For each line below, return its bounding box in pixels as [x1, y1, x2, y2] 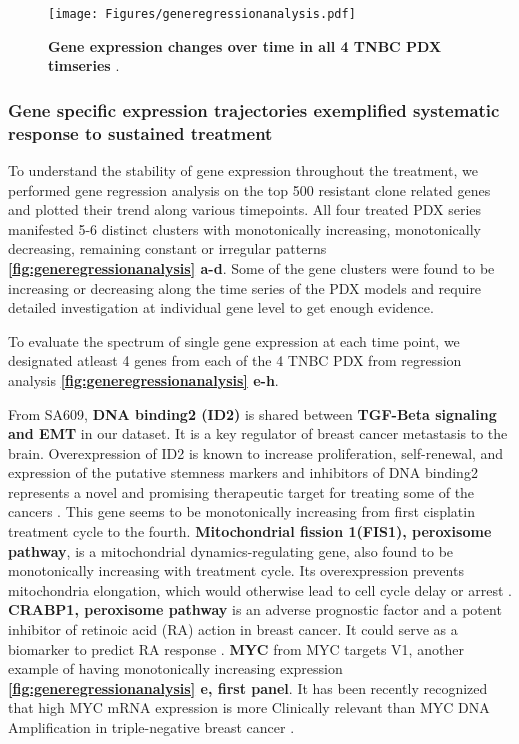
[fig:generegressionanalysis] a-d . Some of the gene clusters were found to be [8, 257, 495, 278]
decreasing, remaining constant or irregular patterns [8, 238, 327, 259]
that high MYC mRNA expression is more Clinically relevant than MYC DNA [8, 697, 490, 718]
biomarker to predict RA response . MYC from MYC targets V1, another [8, 638, 464, 659]
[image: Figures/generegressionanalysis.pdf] [48, 7, 356, 21]
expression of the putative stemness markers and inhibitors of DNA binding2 [8, 462, 478, 483]
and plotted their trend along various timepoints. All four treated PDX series [8, 199, 482, 220]
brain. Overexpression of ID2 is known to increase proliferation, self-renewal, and [8, 442, 504, 463]
